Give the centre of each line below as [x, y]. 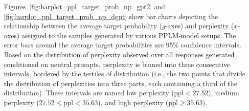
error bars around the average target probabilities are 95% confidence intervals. [123, 45]
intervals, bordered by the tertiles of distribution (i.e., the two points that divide [125, 74]
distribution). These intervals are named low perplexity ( [89, 93]
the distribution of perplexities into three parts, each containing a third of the [121, 83]
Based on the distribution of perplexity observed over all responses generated [119, 54]
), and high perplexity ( [133, 102]
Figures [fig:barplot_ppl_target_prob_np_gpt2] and [85, 6]
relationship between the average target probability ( [83, 26]
